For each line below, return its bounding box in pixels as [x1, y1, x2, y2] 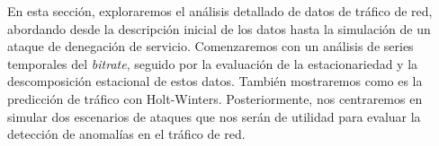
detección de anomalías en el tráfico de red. [7, 125, 246, 143]
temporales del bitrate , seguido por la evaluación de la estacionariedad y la [7, 54, 418, 73]
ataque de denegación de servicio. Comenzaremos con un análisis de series [7, 37, 414, 56]
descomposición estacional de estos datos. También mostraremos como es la [7, 72, 423, 90]
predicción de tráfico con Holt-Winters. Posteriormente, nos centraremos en [7, 89, 423, 107]
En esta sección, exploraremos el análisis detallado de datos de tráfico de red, [7, 2, 433, 20]
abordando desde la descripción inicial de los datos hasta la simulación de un [7, 19, 431, 38]
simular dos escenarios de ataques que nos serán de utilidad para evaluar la [7, 107, 421, 125]
